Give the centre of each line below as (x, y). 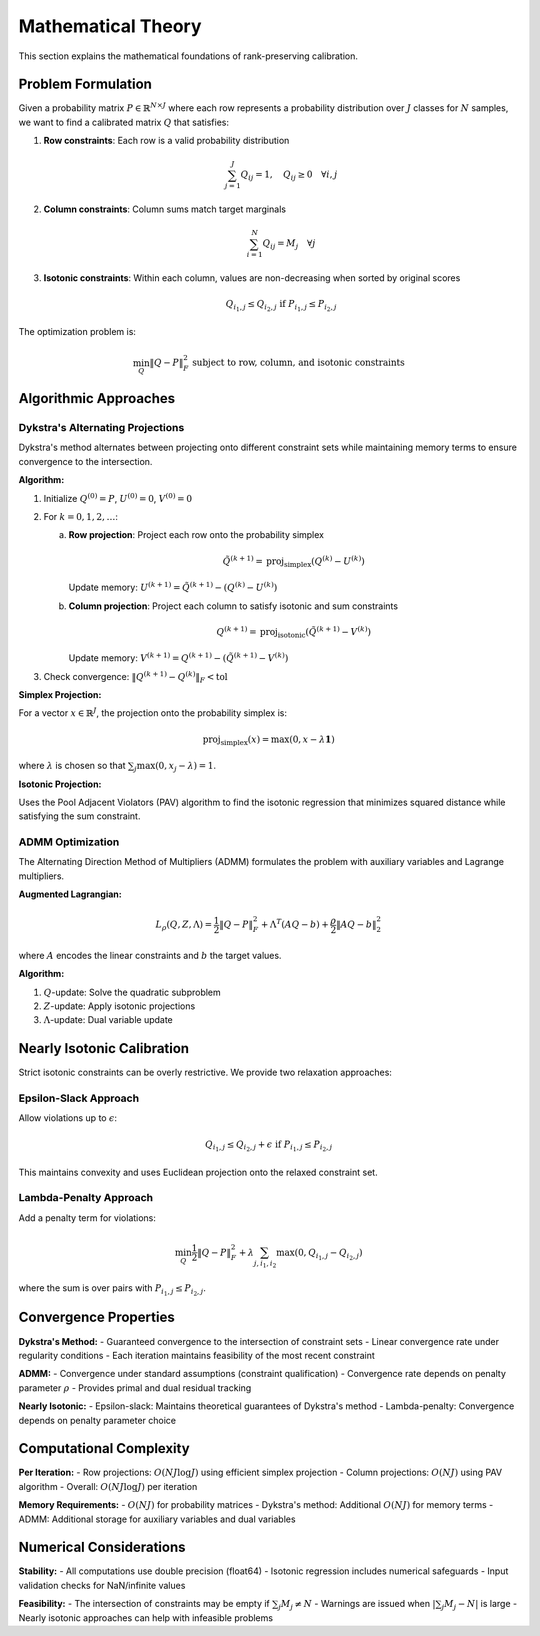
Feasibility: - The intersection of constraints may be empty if (144, 1604)
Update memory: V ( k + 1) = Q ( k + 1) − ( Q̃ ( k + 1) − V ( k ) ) (178, 657)
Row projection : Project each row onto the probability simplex (196, 535)
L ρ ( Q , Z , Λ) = (184, 926)
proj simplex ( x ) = (236, 740)
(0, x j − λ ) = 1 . (186, 767)
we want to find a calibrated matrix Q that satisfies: (124, 122)
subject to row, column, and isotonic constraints (298, 363)
